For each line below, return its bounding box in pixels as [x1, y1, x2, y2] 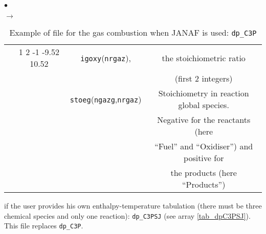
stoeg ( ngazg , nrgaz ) [70, 93, 142, 105]
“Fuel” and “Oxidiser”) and [154, 140, 253, 152]
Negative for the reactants [157, 114, 251, 125]
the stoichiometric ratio [162, 51, 246, 64]
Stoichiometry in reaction [158, 87, 249, 99]
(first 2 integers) [174, 72, 233, 84]
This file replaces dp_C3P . [4, 220, 83, 231]
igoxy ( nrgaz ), [80, 51, 131, 64]
